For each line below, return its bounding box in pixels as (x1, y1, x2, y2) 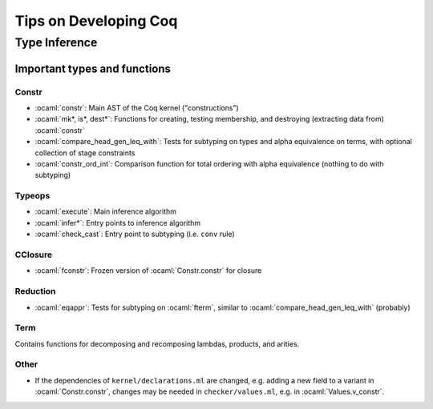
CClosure (14, 249, 53, 260)
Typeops (14, 190, 51, 202)
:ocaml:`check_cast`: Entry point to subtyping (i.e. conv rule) (34, 229, 236, 239)
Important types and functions (14, 62, 172, 75)
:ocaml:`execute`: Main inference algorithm (34, 207, 176, 216)
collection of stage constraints (34, 148, 136, 158)
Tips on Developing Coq (14, 12, 178, 30)
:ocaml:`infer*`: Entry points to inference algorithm (34, 218, 201, 227)
